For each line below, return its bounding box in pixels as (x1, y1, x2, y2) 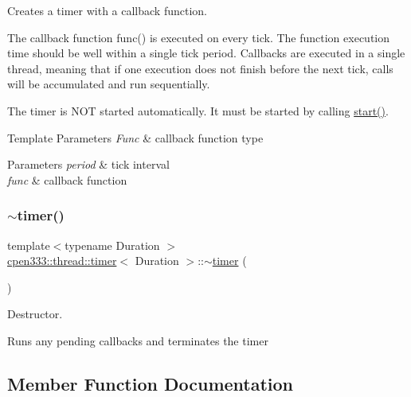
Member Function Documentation (7, 371, 294, 395)
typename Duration (65, 236, 160, 253)
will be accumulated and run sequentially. (7, 76, 210, 92)
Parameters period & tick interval (7, 156, 170, 173)
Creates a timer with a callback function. (7, 2, 207, 18)
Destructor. (7, 306, 63, 322)
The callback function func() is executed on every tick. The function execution (7, 29, 390, 45)
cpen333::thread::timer (7, 252, 117, 269)
